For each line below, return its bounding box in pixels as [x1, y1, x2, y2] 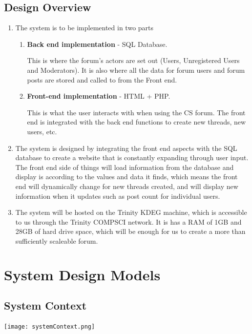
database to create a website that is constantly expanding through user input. [15, 152, 249, 163]
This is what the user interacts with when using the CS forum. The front [27, 107, 246, 117]
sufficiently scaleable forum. [15, 235, 98, 246]
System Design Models [4, 264, 161, 284]
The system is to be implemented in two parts [15, 22, 154, 33]
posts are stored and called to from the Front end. [27, 74, 177, 84]
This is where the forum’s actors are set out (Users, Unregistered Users [27, 55, 240, 65]
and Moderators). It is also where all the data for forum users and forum [27, 64, 245, 75]
